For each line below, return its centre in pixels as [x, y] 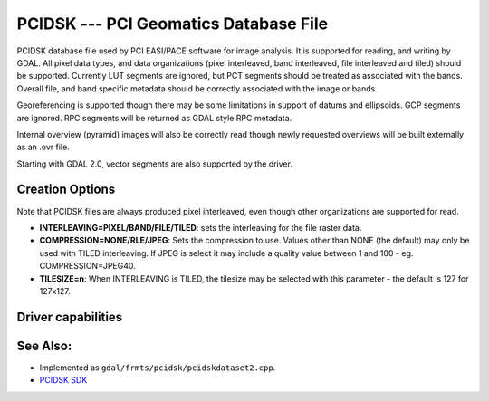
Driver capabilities [70, 317]
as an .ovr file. [43, 147]
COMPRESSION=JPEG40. [87, 266]
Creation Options [66, 190]
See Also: [44, 345]
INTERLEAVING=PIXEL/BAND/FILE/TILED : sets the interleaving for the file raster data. [201, 227]
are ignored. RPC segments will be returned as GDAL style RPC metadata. [154, 118]
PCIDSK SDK [63, 380]
